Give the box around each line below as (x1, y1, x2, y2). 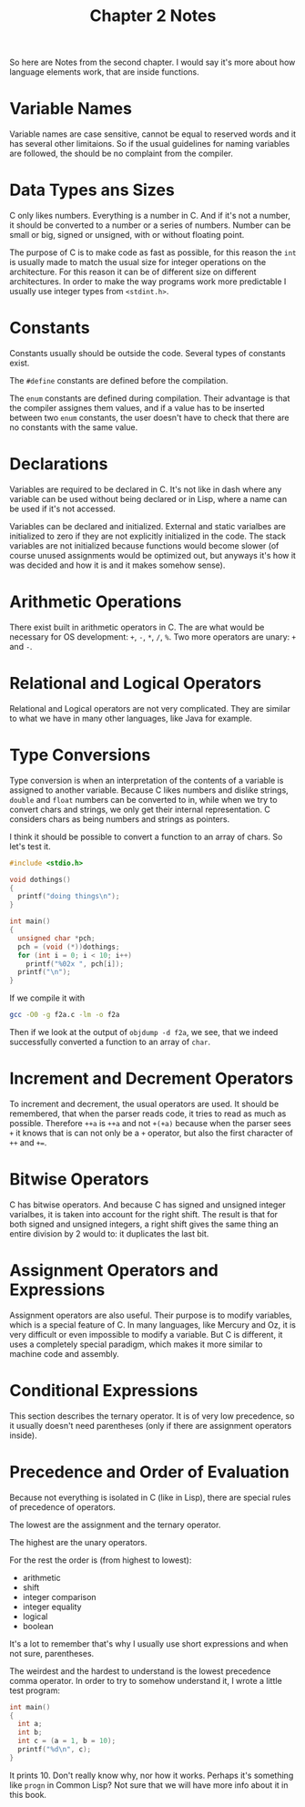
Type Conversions (9, 744, 151, 765)
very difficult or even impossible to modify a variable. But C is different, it (9, 1329, 283, 1340)
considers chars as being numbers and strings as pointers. (9, 813, 230, 825)
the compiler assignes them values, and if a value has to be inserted (9, 403, 265, 413)
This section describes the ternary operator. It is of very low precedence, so (9, 1410, 295, 1422)
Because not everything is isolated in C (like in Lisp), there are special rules (9, 1492, 291, 1503)
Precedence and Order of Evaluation (9, 1462, 290, 1482)
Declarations (9, 454, 108, 475)
